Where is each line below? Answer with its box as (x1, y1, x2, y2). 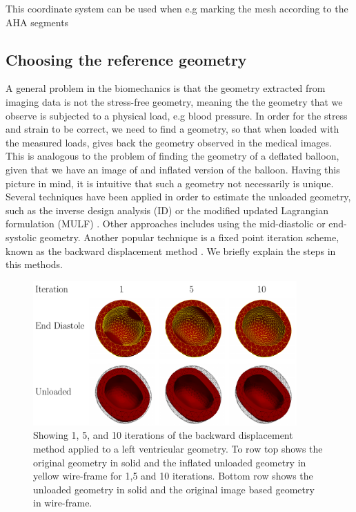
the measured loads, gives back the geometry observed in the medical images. (6, 135, 332, 149)
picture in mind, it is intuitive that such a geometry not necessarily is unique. (6, 176, 334, 190)
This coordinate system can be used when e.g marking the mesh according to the (6, 1, 348, 15)
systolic (6, 229, 37, 244)
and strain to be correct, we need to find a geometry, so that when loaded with (6, 122, 339, 136)
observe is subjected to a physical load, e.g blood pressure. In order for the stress (6, 108, 348, 122)
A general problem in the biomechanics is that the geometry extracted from (6, 81, 326, 95)
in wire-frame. (33, 495, 92, 510)
